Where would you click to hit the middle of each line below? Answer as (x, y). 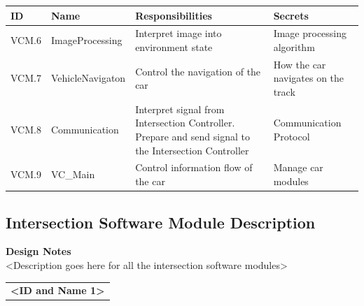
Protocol (292, 136)
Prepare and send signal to (192, 136)
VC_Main (73, 174)
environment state (174, 46)
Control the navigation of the (198, 71)
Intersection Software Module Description (161, 222)
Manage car (298, 167)
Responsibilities (174, 15)
